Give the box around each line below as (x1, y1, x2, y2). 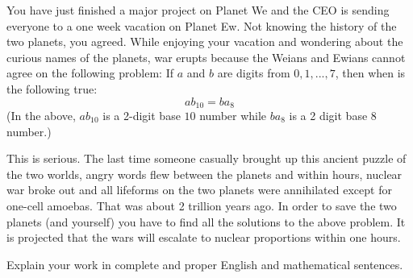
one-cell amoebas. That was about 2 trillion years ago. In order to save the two (6, 197, 397, 214)
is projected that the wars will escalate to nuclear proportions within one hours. (6, 229, 401, 246)
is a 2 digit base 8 (289, 107, 377, 124)
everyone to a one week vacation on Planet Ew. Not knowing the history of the (6, 17, 397, 34)
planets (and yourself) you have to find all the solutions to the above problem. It (6, 213, 406, 230)
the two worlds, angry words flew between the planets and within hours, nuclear (6, 165, 403, 182)
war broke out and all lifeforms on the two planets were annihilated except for (6, 181, 392, 198)
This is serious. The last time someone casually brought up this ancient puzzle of (6, 150, 407, 167)
